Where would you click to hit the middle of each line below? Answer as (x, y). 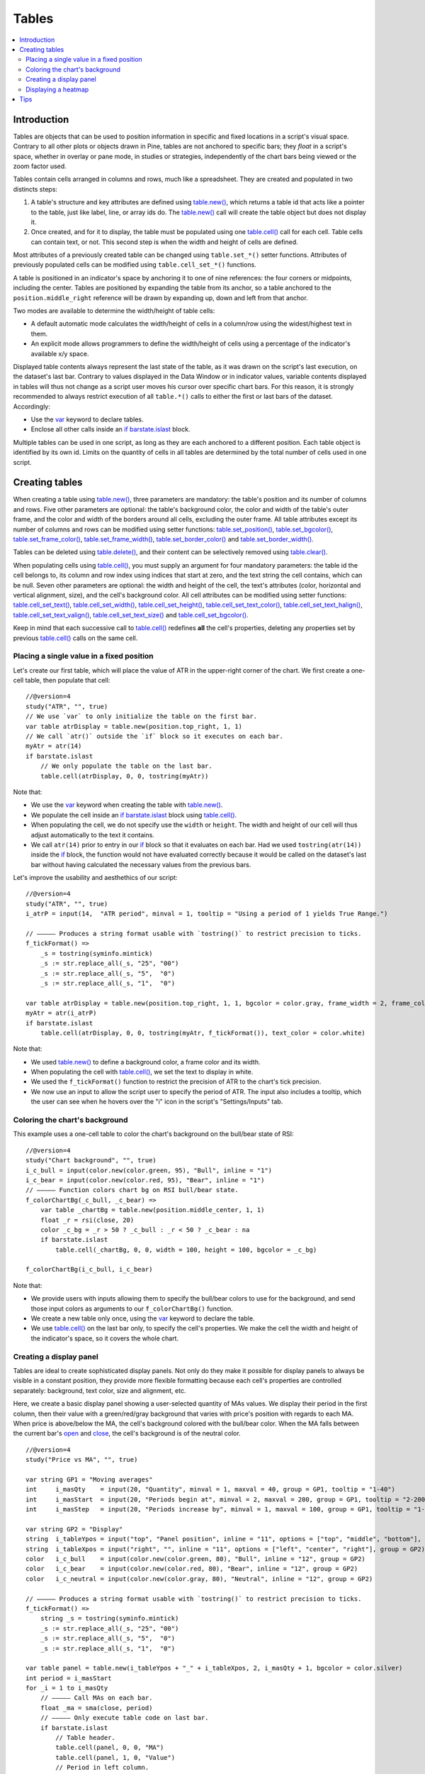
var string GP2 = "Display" (74, 1529)
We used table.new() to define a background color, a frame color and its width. (146, 1062)
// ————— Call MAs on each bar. (96, 1698)
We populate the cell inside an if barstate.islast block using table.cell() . (134, 815)
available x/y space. (60, 353)
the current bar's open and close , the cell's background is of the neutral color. (127, 1433)
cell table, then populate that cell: (62, 681)
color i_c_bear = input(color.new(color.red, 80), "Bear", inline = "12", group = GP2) (192, 1569)
